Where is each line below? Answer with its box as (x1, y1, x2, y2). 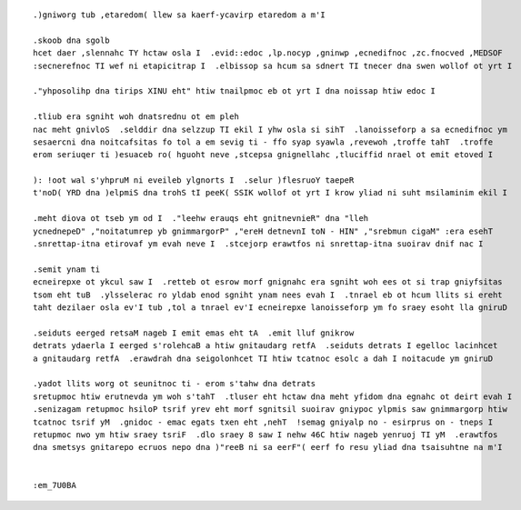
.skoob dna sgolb (33, 35, 110, 45)
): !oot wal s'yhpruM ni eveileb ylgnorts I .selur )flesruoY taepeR (33, 175, 355, 185)
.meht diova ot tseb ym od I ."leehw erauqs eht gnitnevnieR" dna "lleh (33, 214, 369, 224)
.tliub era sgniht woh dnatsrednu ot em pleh (33, 112, 240, 122)
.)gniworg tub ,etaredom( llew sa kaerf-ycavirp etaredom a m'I (33, 10, 326, 20)
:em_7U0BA (33, 480, 76, 491)
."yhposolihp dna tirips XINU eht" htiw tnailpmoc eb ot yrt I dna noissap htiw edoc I (33, 86, 436, 96)
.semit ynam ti (33, 264, 101, 275)
